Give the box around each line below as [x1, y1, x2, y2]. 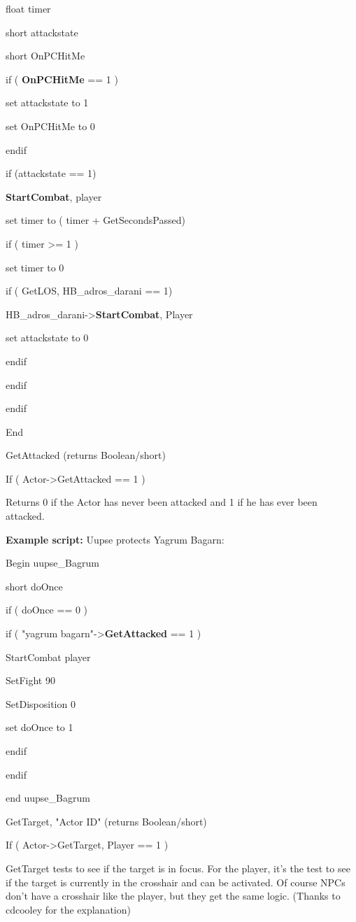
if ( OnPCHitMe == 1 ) [6, 71, 118, 86]
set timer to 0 [6, 260, 64, 274]
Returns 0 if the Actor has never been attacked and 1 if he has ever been [6, 495, 318, 509]
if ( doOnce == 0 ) [6, 602, 88, 617]
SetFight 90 [6, 673, 55, 688]
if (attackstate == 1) [6, 166, 97, 180]
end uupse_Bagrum [6, 790, 90, 805]
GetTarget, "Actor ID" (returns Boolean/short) [6, 814, 207, 828]
